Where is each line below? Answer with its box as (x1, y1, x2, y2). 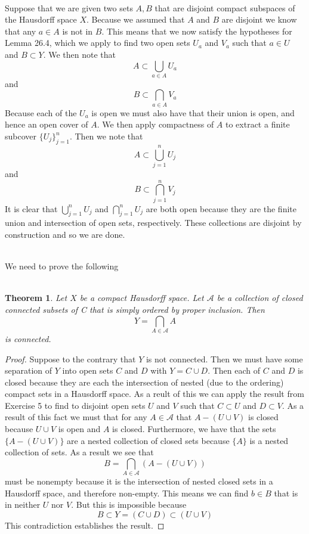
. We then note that (43, 48, 116, 60)
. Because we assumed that (86, 13, 185, 26)
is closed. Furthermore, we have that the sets (112, 423, 276, 435)
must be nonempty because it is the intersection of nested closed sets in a (5, 475, 273, 488)
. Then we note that (69, 130, 143, 142)
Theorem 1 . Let (5, 291, 67, 304)
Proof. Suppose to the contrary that (5, 352, 136, 365)
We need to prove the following (5, 260, 119, 272)
